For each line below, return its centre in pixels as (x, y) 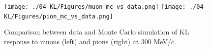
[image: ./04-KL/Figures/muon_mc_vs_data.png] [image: (95, 7)
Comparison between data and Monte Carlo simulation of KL (97, 32)
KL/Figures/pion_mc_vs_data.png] (59, 16)
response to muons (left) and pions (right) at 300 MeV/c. (90, 41)
